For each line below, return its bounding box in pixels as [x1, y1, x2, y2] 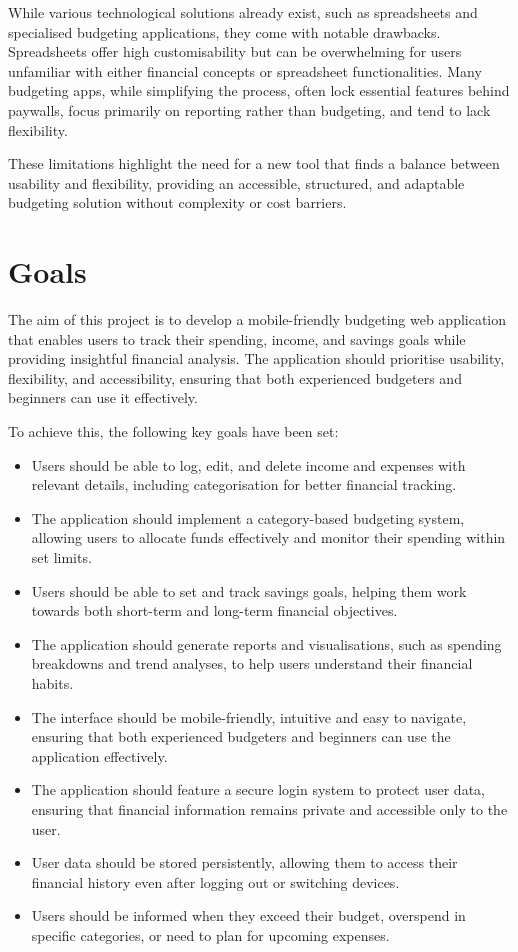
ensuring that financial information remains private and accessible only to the [31, 798, 508, 819]
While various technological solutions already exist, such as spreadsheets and [8, 2, 478, 22]
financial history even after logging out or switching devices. [31, 871, 400, 892]
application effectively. [31, 745, 168, 766]
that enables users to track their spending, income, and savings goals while [8, 328, 466, 349]
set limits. [31, 547, 92, 567]
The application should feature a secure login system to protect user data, [31, 779, 485, 800]
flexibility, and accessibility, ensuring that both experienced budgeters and [8, 367, 462, 388]
